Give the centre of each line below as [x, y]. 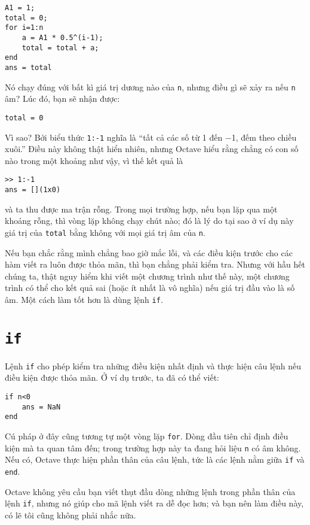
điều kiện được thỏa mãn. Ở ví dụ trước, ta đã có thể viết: [112, 377]
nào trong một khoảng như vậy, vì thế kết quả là [94, 160]
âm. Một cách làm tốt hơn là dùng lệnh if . [84, 299]
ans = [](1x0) [33, 190]
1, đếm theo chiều [264, 137]
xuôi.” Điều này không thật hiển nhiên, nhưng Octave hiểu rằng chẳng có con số [152, 149]
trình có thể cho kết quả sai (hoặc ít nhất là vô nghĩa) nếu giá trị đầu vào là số [150, 288]
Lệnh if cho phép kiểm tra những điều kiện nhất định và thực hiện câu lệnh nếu [153, 365]
